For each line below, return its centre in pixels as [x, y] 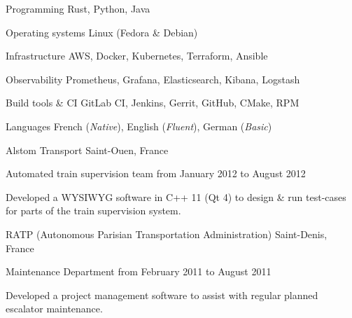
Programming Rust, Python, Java [78, 8]
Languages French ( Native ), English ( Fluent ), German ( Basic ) [139, 126]
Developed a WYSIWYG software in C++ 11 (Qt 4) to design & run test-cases [176, 196]
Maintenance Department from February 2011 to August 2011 [139, 271]
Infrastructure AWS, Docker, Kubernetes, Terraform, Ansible [137, 56]
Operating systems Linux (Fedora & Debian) [102, 32]
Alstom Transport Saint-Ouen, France [87, 150]
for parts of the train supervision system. [93, 210]
